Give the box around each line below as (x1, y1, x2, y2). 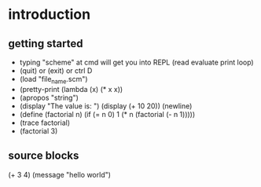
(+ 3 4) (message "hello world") (8, 170, 112, 179)
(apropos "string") (19, 93, 79, 102)
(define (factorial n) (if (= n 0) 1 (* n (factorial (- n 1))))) (19, 109, 196, 119)
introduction (8, 5, 91, 24)
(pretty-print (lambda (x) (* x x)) (19, 84, 123, 93)
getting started (8, 37, 83, 50)
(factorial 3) (19, 126, 58, 135)
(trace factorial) (19, 118, 71, 127)
